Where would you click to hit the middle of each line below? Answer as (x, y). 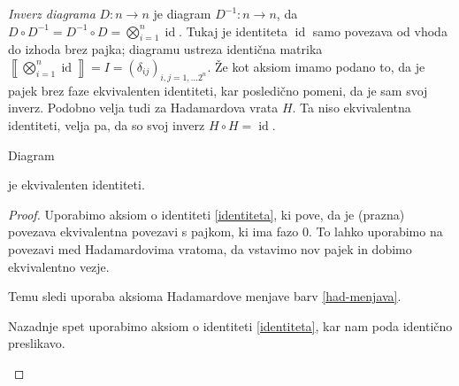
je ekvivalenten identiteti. (76, 185)
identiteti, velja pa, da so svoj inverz (107, 124)
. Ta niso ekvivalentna (352, 108)
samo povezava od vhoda (380, 31)
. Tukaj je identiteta (233, 31)
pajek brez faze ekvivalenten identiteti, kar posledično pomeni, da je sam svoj (218, 90)
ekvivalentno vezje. (59, 266)
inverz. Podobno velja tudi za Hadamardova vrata (143, 108)
